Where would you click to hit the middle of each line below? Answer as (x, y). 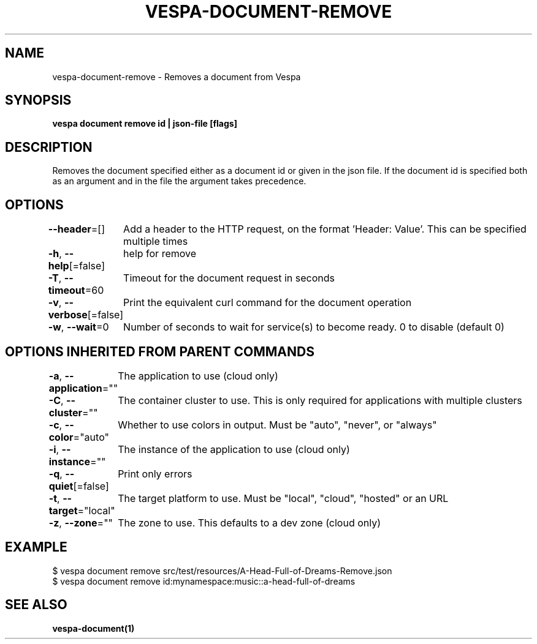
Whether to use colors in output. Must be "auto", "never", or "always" (277, 425)
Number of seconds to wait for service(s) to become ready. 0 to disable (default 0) (314, 327)
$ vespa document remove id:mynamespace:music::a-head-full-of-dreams (204, 581)
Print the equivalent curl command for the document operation (268, 303)
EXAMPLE (36, 547)
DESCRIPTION (49, 147)
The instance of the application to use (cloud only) (234, 449)
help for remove (160, 254)
